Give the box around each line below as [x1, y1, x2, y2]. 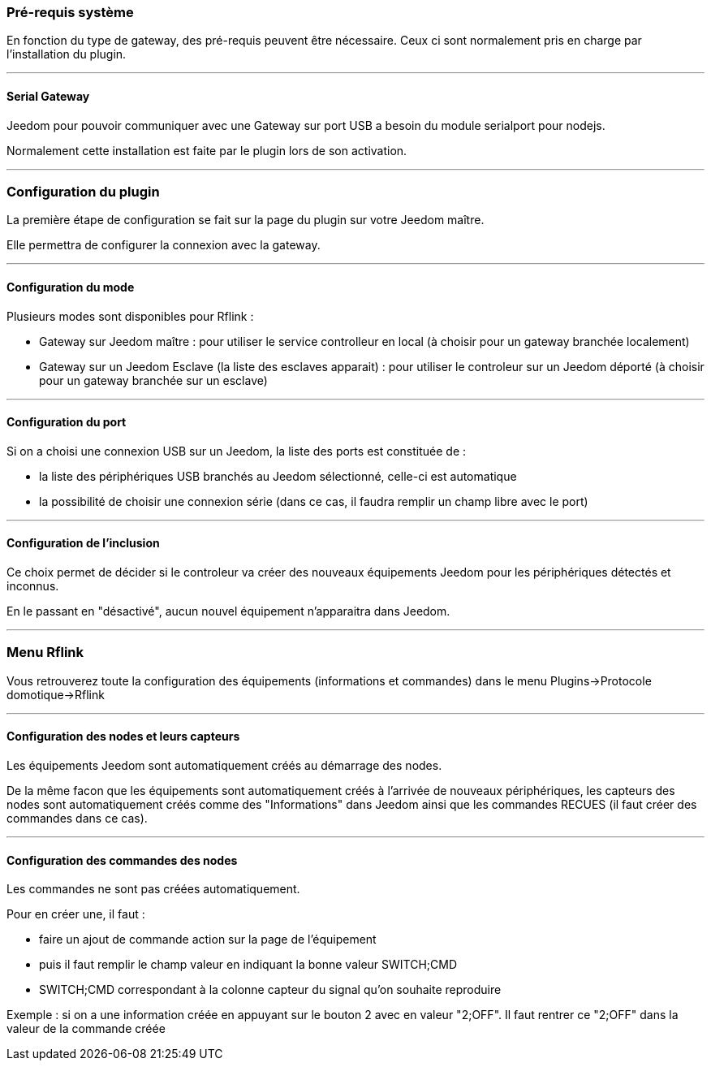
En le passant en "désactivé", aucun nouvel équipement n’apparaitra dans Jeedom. [6, 604, 450, 618]
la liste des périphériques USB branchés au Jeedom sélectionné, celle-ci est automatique [39, 469, 517, 483]
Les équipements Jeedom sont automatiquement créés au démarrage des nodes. [6, 758, 442, 772]
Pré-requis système [6, 4, 134, 20]
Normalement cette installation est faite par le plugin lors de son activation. [6, 143, 407, 158]
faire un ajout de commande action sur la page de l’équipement [39, 932, 377, 947]
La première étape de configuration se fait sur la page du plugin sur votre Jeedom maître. [6, 213, 485, 227]
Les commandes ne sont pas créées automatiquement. [6, 882, 300, 896]
